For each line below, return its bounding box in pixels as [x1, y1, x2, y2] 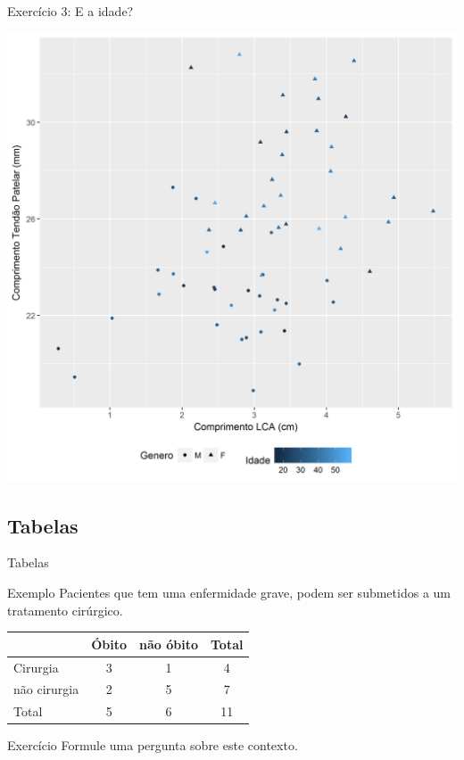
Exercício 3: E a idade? [7, 2, 134, 20]
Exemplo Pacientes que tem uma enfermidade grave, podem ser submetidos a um [7, 582, 451, 601]
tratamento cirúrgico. [7, 600, 123, 619]
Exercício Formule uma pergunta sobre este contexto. [7, 736, 298, 755]
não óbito [139, 634, 199, 653]
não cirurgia [13, 680, 79, 698]
